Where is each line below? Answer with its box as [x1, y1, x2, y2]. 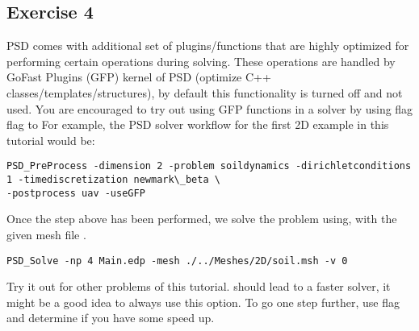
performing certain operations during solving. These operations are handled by [6, 52, 396, 69]
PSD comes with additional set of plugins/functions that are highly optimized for [6, 37, 409, 54]
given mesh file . [6, 225, 86, 242]
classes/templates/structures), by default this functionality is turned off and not [6, 84, 403, 101]
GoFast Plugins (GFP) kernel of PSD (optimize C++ [6, 68, 271, 85]
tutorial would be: [6, 131, 95, 148]
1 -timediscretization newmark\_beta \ [6, 174, 220, 186]
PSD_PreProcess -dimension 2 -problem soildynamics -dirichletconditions [6, 160, 412, 172]
